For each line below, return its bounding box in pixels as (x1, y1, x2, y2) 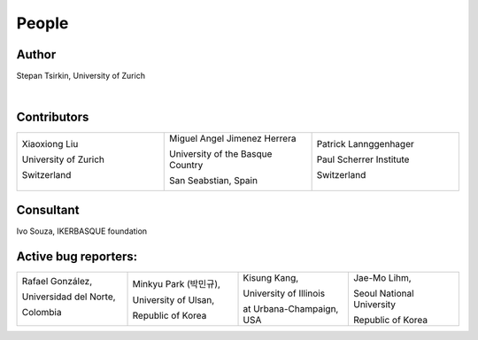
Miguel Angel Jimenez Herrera (169, 133, 297, 145)
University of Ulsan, (132, 293, 215, 305)
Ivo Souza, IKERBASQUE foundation (16, 226, 148, 236)
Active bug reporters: (16, 249, 138, 264)
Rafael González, (21, 274, 93, 287)
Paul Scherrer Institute (316, 153, 410, 166)
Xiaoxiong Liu (21, 138, 79, 151)
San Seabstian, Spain (169, 174, 258, 187)
